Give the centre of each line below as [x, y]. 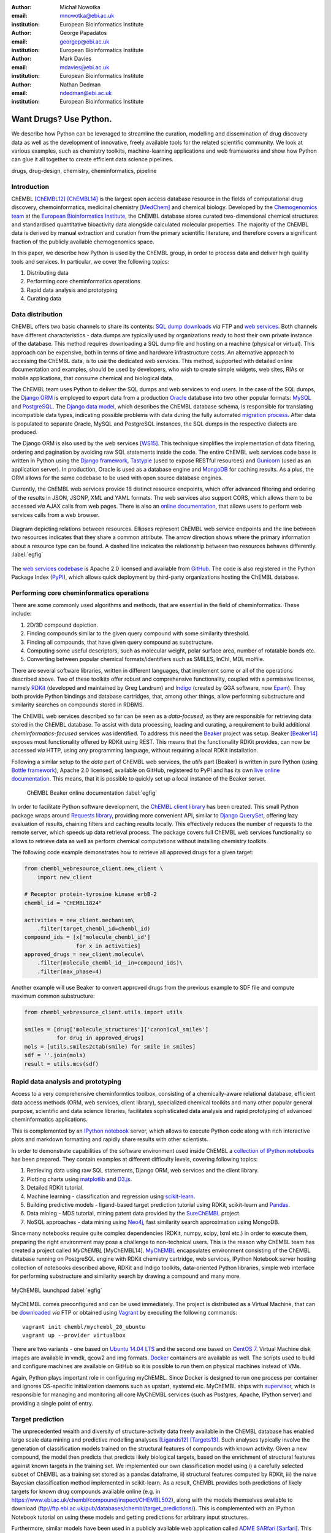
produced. [25, 432]
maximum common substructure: [53, 996]
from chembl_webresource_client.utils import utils [104, 1012]
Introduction [30, 186]
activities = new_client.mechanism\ [79, 920]
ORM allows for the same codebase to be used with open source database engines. [117, 478]
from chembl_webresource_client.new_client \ [94, 869]
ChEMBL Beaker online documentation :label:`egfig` [92, 793]
